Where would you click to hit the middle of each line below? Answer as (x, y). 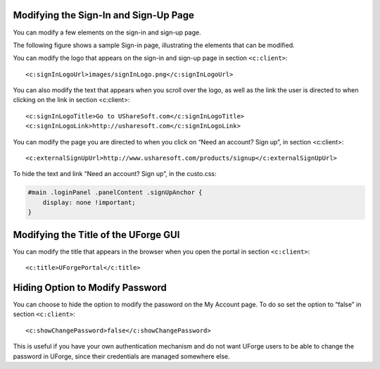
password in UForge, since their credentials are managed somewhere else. (121, 356)
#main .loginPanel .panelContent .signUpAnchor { (115, 193)
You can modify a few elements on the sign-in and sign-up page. (107, 32)
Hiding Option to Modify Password (90, 288)
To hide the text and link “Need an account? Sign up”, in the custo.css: (115, 174)
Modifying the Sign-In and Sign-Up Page (104, 15)
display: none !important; (89, 202)
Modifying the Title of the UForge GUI (96, 235)
